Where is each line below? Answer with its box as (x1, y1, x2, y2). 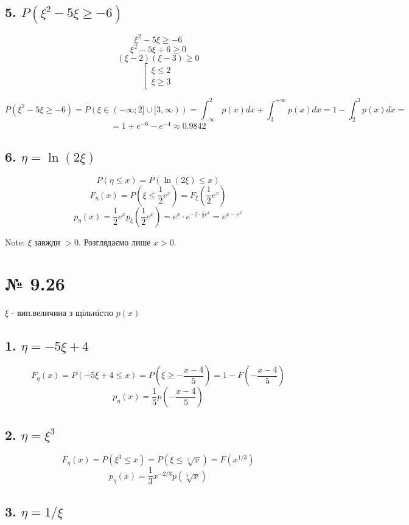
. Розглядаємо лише (79, 235, 151, 248)
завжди (34, 235, 60, 248)
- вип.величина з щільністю (11, 306, 114, 319)
